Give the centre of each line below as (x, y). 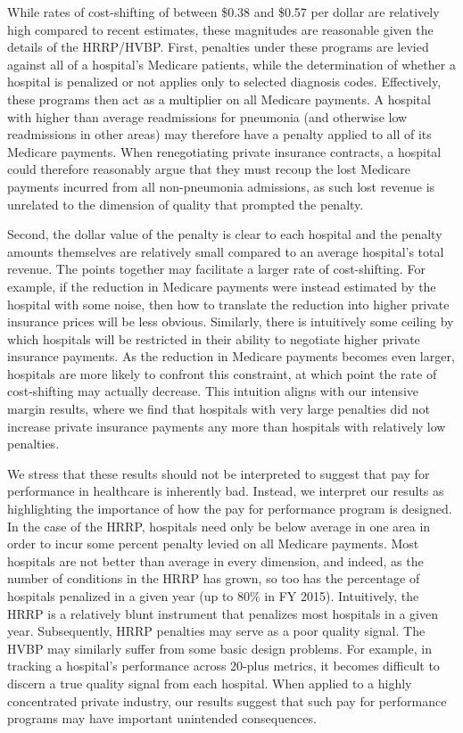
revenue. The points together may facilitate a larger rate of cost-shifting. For (216, 269)
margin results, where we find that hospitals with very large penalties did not (219, 409)
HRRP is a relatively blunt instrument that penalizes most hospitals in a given (223, 613)
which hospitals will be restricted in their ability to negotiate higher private (214, 338)
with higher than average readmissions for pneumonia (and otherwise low (207, 116)
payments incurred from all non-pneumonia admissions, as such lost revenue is (221, 186)
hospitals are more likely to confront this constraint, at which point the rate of (222, 373)
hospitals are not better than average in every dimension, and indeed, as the (215, 560)
